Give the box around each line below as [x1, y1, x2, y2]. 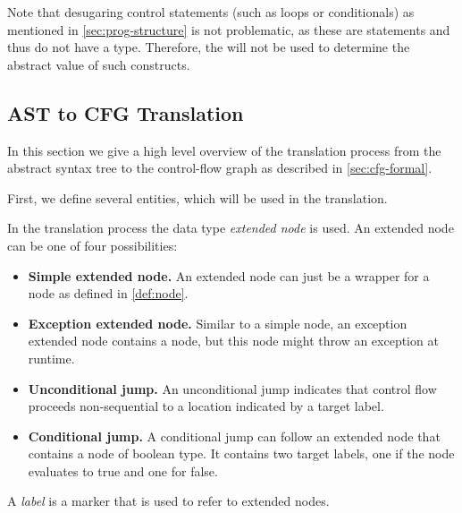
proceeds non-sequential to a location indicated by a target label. [28, 397, 384, 415]
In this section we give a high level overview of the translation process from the [7, 141, 441, 159]
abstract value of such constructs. [7, 55, 190, 73]
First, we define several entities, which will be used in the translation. [7, 188, 388, 207]
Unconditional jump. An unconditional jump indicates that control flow [28, 379, 437, 398]
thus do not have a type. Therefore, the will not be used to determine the [7, 38, 410, 56]
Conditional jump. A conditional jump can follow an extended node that [28, 426, 441, 445]
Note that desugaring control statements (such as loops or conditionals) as [7, 3, 415, 21]
